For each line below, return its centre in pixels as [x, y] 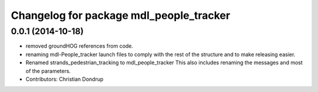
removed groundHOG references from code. [79, 46]
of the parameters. [48, 71]
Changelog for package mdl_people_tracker [121, 15]
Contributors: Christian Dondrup [64, 79]
